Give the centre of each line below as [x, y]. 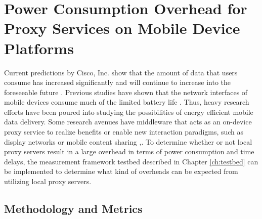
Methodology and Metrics [73, 209]
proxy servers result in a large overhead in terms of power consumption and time [129, 151]
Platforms [39, 48]
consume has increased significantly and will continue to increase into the [118, 82]
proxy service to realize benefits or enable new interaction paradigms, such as [124, 132]
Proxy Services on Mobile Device [122, 28]
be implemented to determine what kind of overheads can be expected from [121, 171]
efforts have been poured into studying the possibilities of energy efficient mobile [129, 112]
